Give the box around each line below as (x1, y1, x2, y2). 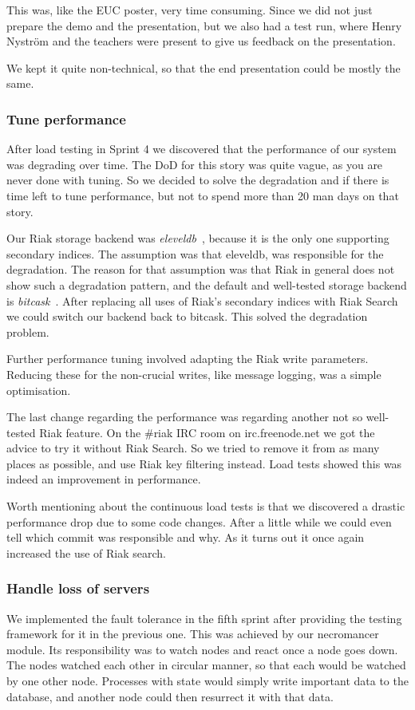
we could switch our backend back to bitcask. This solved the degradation (6, 308, 368, 325)
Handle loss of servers (6, 578, 150, 598)
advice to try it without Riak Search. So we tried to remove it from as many (6, 440, 380, 456)
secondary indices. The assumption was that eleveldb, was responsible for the (6, 245, 384, 262)
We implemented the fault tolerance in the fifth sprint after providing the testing (6, 609, 402, 626)
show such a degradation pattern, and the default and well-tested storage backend (6, 276, 407, 293)
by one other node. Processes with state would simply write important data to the (6, 673, 409, 689)
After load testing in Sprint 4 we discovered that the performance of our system (6, 140, 397, 157)
